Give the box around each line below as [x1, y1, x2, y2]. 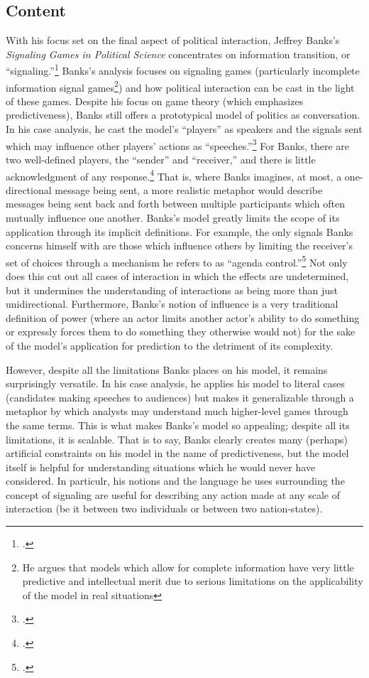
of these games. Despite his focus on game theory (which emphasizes [6, 93, 304, 108]
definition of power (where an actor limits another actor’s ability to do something [6, 310, 360, 325]
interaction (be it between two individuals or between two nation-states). [6, 501, 323, 516]
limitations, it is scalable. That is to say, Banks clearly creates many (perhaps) [6, 431, 348, 446]
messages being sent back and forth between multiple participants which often [6, 196, 346, 211]
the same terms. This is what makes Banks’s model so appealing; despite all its [6, 417, 350, 432]
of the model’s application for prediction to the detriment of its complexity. [6, 338, 334, 353]
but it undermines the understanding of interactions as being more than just [6, 282, 338, 297]
